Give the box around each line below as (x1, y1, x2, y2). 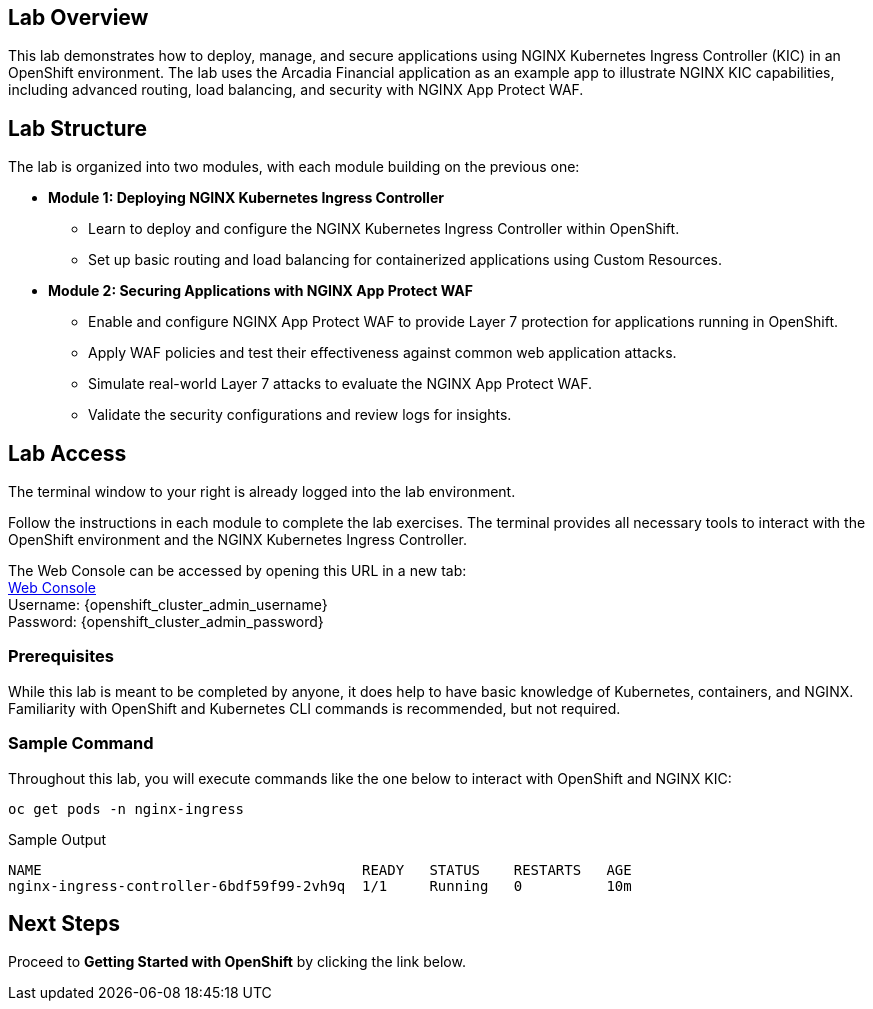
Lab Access (8, 440, 127, 466)
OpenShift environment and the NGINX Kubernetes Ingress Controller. (8, 531, 467, 549)
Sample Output (8, 830, 107, 848)
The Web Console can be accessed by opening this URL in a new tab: (8, 562, 467, 580)
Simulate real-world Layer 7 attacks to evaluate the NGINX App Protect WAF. (88, 375, 592, 393)
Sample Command (8, 733, 154, 754)
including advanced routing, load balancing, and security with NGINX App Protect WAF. (8, 81, 584, 99)
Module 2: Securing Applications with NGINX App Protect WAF (48, 282, 473, 300)
